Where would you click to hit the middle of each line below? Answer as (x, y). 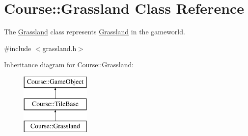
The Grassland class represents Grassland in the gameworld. (95, 32)
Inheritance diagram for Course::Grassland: (69, 65)
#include (18, 48)
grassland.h (59, 48)
